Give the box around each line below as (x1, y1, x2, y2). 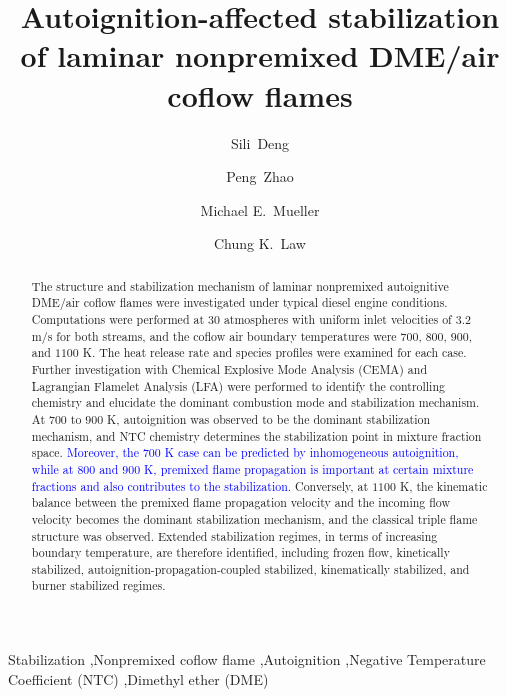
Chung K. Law (214, 233, 306, 254)
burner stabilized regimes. (31, 577, 166, 594)
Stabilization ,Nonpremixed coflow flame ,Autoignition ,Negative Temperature (8, 649, 486, 670)
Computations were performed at (31, 310, 205, 327)
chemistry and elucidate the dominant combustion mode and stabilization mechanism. (31, 394, 480, 411)
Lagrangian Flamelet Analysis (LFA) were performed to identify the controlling (31, 377, 445, 394)
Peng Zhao (226, 166, 294, 187)
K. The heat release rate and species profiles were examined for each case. (82, 344, 467, 361)
